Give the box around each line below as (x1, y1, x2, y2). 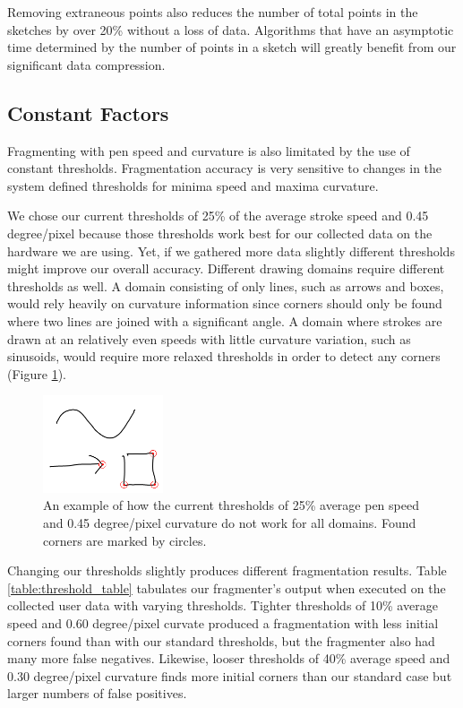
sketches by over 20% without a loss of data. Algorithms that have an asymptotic (7, 20, 454, 39)
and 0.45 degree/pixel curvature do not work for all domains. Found (43, 514, 416, 531)
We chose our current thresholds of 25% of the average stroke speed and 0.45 (7, 206, 429, 225)
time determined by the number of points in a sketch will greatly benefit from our (7, 38, 457, 56)
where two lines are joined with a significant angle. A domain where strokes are (7, 311, 442, 330)
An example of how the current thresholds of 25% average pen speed (43, 496, 419, 514)
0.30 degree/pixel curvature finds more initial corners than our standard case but (7, 666, 452, 685)
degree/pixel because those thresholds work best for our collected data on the (7, 223, 433, 242)
